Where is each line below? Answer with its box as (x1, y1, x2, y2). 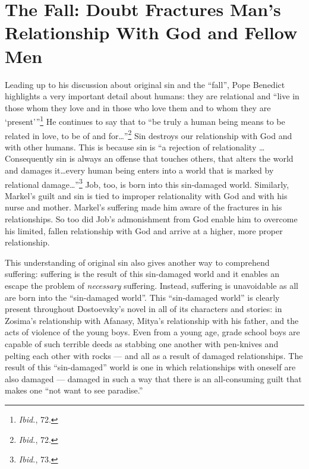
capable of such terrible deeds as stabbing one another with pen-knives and (5, 337, 279, 350)
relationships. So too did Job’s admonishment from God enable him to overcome (5, 213, 298, 225)
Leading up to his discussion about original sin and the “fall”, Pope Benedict (5, 78, 285, 90)
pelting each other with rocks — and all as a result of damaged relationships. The (5, 349, 303, 361)
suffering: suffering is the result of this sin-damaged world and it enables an (5, 267, 279, 280)
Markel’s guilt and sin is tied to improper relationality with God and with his (5, 189, 288, 202)
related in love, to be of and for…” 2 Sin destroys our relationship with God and (5, 127, 292, 141)
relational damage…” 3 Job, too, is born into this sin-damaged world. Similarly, (5, 176, 289, 190)
